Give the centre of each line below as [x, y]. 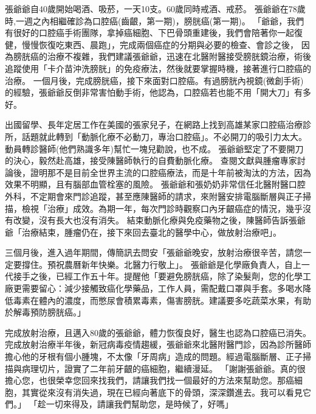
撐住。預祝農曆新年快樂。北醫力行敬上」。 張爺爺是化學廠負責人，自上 [161, 264]
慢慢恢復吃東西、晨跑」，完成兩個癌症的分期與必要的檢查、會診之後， [160, 44]
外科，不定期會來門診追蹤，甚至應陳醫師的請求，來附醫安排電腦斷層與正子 [154, 196]
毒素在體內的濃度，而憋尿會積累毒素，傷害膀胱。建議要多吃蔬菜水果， [153, 300]
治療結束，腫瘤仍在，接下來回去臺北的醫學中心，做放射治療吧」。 [151, 232]
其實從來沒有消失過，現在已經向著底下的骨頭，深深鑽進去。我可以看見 [162, 392]
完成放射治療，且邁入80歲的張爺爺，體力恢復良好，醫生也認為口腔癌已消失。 [158, 332]
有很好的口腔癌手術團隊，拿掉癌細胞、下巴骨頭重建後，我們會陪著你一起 [149, 33]
